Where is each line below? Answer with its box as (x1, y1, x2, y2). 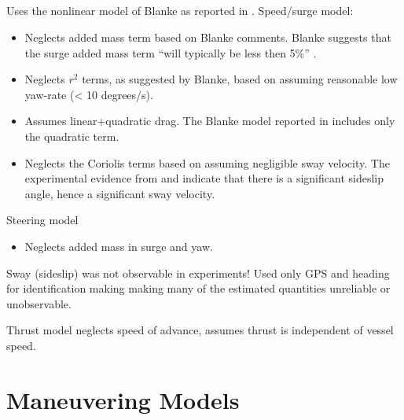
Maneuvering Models (6, 383, 240, 415)
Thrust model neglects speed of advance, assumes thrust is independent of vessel (6, 322, 394, 338)
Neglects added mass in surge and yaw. (24, 238, 213, 254)
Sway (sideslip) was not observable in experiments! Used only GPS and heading (6, 264, 390, 281)
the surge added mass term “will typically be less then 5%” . (24, 44, 317, 61)
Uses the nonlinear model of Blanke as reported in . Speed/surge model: (6, 2, 354, 19)
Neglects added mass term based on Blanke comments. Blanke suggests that (24, 28, 391, 45)
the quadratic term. (24, 127, 119, 144)
